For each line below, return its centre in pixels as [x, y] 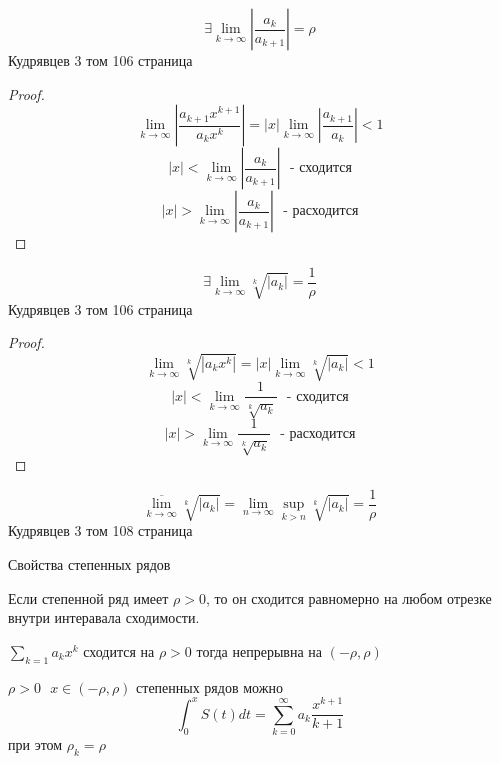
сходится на [119, 650]
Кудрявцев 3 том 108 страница [100, 530]
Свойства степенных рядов [89, 564]
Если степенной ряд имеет [88, 597]
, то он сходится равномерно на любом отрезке [349, 597]
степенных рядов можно [209, 686]
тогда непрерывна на [259, 650]
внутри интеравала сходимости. [104, 617]
